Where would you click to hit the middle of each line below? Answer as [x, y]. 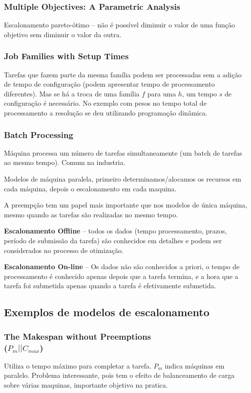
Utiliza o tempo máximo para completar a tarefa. [78, 365]
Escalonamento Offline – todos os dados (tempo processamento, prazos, [115, 231]
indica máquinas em [195, 365]
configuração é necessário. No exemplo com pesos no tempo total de [105, 103]
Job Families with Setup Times [66, 56]
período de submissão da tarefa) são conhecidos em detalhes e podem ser [113, 240]
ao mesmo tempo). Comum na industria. [65, 162]
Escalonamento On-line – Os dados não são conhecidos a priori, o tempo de [122, 266]
